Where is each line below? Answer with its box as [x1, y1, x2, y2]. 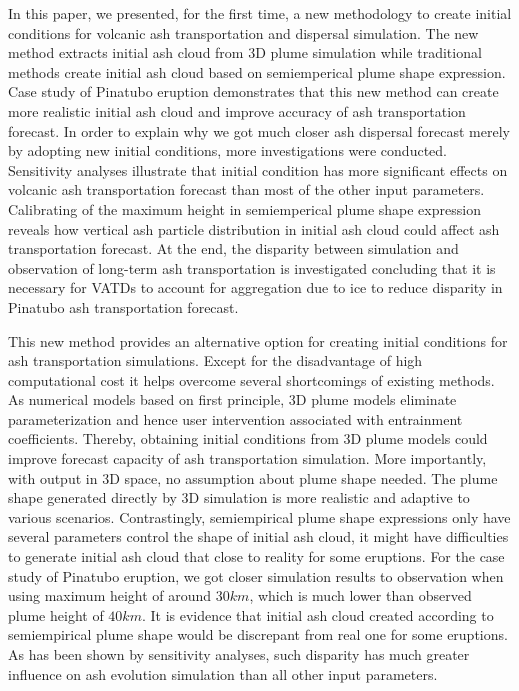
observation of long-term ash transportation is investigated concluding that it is [8, 257, 496, 278]
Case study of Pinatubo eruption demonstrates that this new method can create [8, 81, 499, 102]
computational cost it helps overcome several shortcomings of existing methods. [8, 369, 495, 390]
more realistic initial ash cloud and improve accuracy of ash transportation [8, 100, 466, 121]
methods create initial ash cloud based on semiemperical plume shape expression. [8, 61, 506, 82]
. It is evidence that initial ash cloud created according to [141, 604, 494, 625]
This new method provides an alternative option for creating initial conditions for [8, 330, 508, 351]
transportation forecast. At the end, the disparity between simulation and [8, 238, 459, 259]
